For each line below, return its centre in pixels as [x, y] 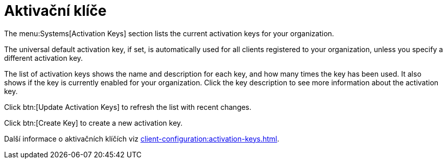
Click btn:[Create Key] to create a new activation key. [93, 123]
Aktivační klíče [55, 11]
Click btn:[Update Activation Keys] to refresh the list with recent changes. [128, 107]
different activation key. [44, 58]
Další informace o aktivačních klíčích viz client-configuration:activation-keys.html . [142, 138]
